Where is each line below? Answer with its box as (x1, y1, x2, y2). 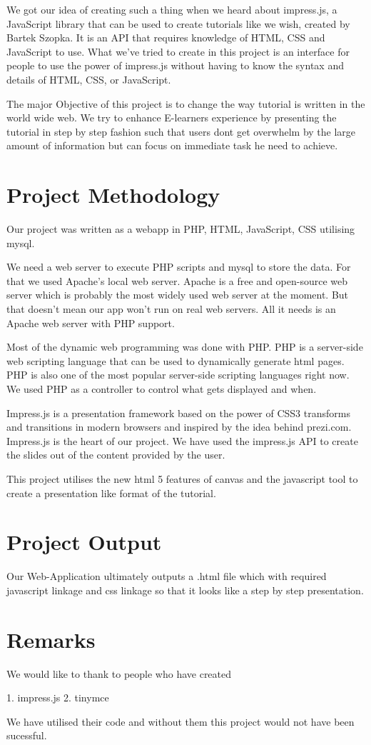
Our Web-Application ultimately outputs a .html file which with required (6, 569, 327, 584)
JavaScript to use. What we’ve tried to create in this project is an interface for (6, 44, 350, 59)
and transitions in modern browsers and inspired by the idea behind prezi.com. (6, 419, 352, 434)
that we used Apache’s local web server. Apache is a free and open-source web (6, 273, 348, 288)
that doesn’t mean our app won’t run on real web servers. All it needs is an (6, 301, 336, 316)
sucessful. (6, 728, 47, 743)
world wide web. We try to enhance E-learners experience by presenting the (6, 110, 337, 125)
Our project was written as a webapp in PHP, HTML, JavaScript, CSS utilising (6, 221, 355, 236)
